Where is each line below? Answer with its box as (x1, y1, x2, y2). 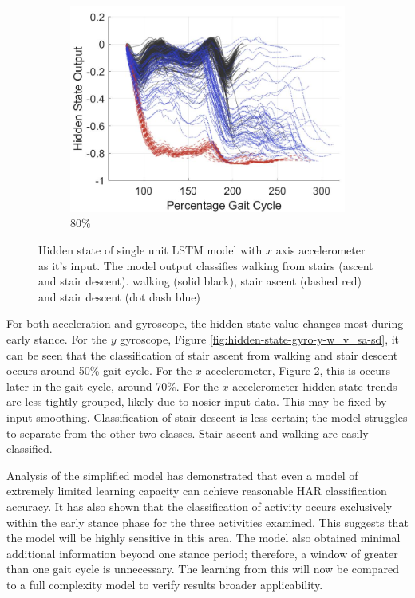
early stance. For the (6, 331, 107, 348)
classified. (6, 440, 53, 457)
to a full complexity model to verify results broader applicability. (6, 576, 323, 592)
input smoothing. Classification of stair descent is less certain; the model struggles (6, 409, 408, 426)
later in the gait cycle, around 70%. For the (6, 377, 219, 394)
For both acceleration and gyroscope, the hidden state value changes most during (6, 315, 404, 332)
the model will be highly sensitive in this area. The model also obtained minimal (6, 529, 401, 546)
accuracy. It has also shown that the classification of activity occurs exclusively (6, 498, 393, 514)
